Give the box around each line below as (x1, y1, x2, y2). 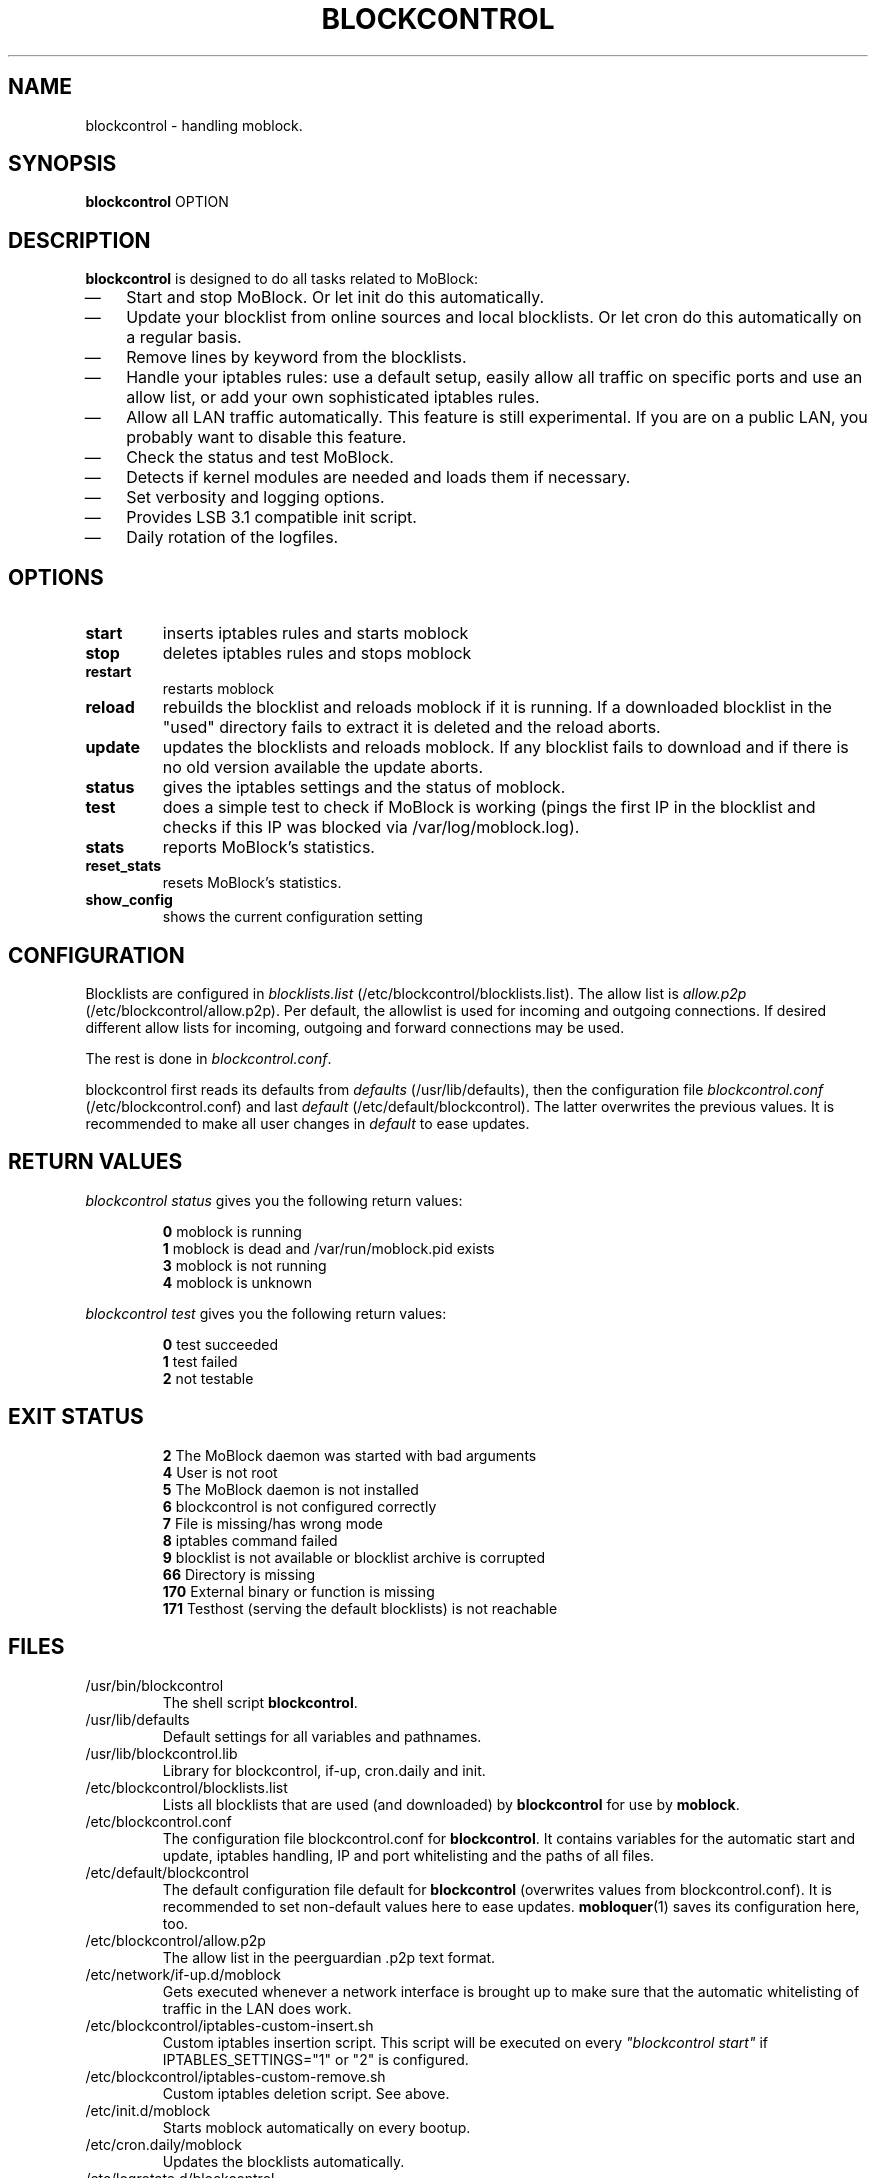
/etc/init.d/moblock (85, 2101, 211, 2119)
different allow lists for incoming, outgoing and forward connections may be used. (85, 1018, 625, 1036)
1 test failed (162, 1352, 238, 1370)
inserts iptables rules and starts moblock (162, 623, 469, 644)
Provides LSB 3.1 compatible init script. (126, 507, 417, 528)
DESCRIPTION (8, 227, 151, 253)
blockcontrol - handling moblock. (85, 116, 303, 134)
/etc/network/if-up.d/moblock (85, 1965, 281, 1983)
